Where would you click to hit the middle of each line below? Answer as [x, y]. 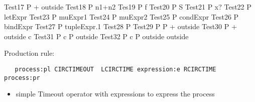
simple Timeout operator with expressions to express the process [115, 94]
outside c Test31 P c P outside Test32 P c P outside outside [96, 36]
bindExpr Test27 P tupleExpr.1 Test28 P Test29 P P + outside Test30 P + [120, 26]
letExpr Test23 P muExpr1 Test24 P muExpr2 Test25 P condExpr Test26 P [121, 16]
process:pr [22, 78]
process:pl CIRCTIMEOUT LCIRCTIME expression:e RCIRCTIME [115, 69]
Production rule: [29, 53]
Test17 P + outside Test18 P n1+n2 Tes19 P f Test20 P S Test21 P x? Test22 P [128, 7]
